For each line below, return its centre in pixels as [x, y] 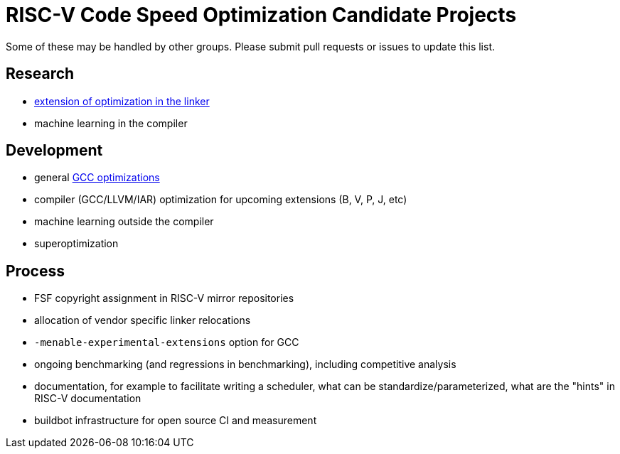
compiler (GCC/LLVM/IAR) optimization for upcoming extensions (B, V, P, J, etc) [221, 200]
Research [40, 74]
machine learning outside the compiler [124, 222]
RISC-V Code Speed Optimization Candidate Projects [261, 15]
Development [54, 151]
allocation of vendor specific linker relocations [143, 320]
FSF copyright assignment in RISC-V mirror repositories [164, 298]
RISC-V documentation [88, 399]
